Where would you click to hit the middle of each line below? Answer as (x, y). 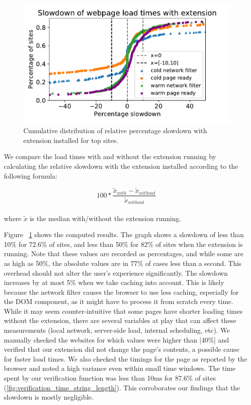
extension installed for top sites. (71, 140)
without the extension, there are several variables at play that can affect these (120, 320)
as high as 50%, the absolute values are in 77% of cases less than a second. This (123, 263)
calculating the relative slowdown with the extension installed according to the (121, 166)
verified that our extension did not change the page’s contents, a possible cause (122, 349)
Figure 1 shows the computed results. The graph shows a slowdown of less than (124, 234)
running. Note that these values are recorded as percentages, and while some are (124, 253)
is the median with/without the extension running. (106, 218)
